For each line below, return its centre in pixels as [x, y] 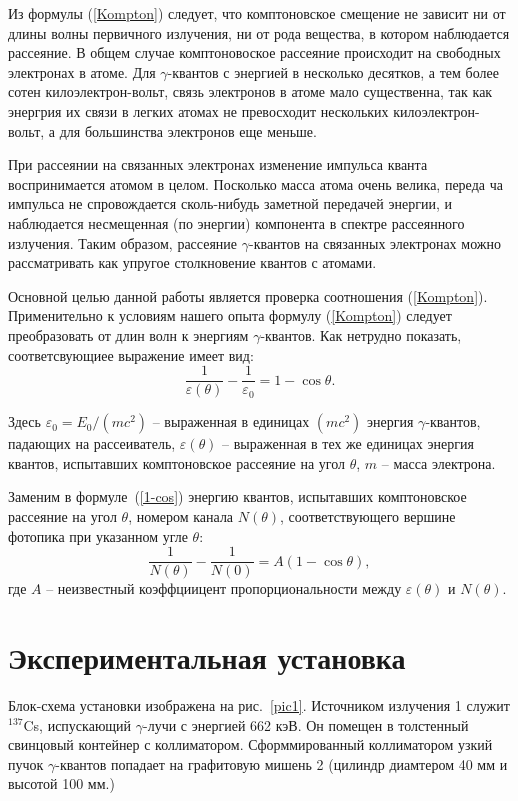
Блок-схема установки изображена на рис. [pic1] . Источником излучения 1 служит [259, 704]
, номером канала [181, 515]
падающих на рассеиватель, [92, 443]
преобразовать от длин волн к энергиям [128, 334]
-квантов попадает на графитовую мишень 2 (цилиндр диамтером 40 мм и [281, 763]
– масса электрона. [438, 462]
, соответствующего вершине [368, 515]
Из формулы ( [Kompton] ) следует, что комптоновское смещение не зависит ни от [257, 13]
